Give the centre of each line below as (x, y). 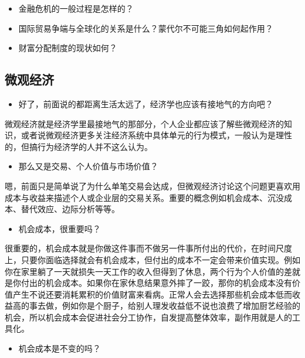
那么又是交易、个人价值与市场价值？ (88, 166)
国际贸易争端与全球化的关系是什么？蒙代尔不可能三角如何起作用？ (146, 28)
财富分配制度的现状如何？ (68, 48)
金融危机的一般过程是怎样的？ (76, 8)
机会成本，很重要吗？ (60, 228)
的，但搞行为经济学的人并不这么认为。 (79, 146)
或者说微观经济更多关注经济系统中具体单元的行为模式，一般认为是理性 (156, 135)
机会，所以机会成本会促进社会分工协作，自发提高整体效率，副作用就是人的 (148, 317)
